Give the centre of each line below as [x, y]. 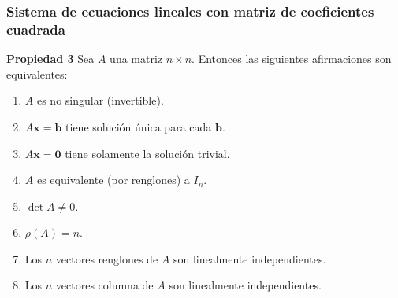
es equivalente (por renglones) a [113, 180]
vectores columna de [104, 285]
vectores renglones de [107, 258]
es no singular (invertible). [100, 100]
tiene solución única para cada [139, 126]
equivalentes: [37, 74]
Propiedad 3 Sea [50, 59]
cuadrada [36, 29]
